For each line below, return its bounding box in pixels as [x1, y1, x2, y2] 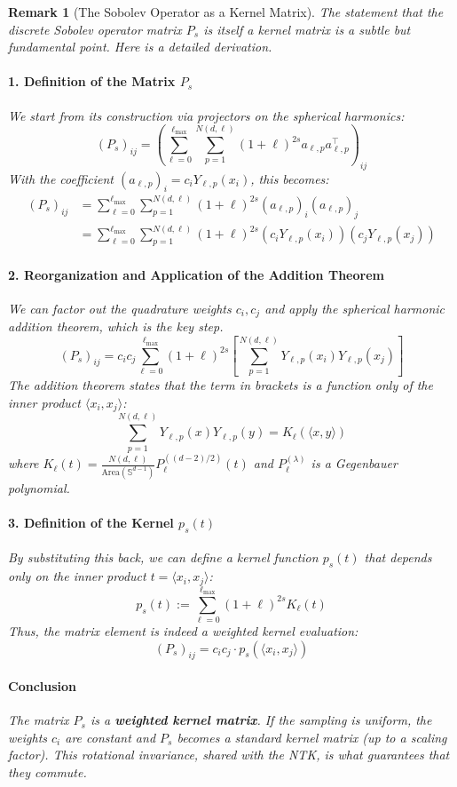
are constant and [65, 727, 156, 746]
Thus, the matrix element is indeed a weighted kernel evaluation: [8, 622, 359, 640]
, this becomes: [250, 169, 329, 187]
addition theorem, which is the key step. [8, 317, 224, 336]
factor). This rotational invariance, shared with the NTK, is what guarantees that [8, 745, 450, 764]
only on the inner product [8, 567, 146, 585]
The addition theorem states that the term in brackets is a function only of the [8, 376, 433, 394]
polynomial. [8, 478, 70, 497]
